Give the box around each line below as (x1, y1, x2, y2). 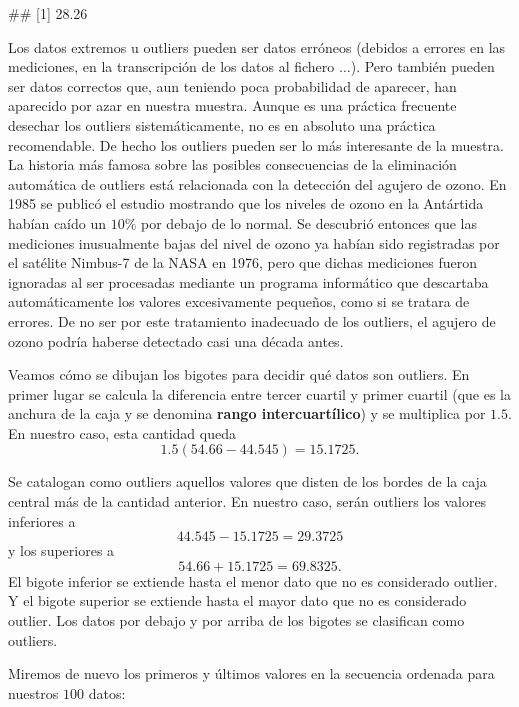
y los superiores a (8, 540, 115, 561)
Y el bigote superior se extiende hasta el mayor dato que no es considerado (8, 590, 467, 611)
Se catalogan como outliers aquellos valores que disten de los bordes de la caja (8, 471, 487, 492)
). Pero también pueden (350, 56, 495, 77)
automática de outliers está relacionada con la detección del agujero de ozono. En (8, 173, 507, 194)
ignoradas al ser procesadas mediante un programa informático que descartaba (8, 271, 489, 292)
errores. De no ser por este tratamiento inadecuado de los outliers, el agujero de (8, 310, 496, 331)
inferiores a (8, 510, 76, 531)
